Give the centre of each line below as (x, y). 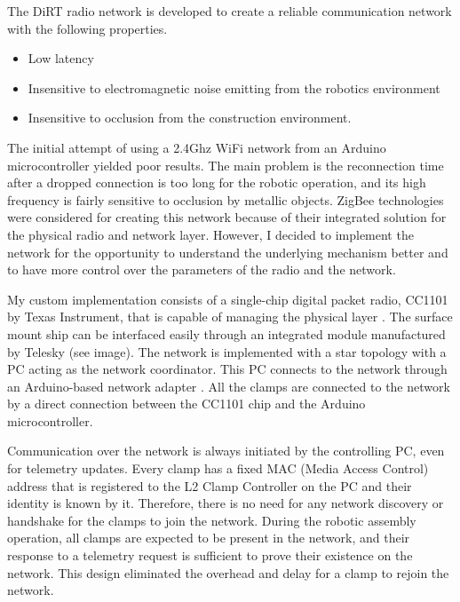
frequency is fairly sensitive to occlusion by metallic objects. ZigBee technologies (226, 199)
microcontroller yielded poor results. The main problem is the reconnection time (226, 165)
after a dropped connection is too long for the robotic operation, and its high (217, 182)
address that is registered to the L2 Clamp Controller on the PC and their (210, 485)
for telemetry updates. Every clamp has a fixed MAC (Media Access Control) (218, 468)
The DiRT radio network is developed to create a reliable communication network (230, 11)
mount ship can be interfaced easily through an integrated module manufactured (226, 333)
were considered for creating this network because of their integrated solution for (227, 217)
